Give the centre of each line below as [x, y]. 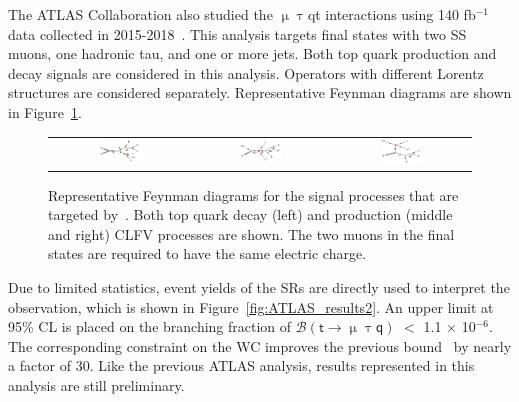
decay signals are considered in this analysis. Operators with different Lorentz [246, 72]
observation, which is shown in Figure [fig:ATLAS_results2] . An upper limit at [251, 306]
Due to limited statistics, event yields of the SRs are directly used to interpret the [259, 287]
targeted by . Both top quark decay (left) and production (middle [250, 214]
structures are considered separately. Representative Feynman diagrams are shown [260, 92]
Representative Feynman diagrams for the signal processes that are [253, 194]
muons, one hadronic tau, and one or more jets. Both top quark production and [252, 53]
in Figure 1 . [45, 111]
